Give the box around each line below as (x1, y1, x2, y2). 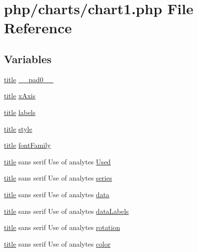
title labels (4, 107, 36, 117)
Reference (4, 18, 72, 38)
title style (4, 123, 32, 134)
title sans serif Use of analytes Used (4, 156, 111, 166)
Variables (4, 51, 52, 66)
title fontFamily (4, 140, 51, 150)
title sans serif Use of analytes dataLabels (4, 206, 129, 216)
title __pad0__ (4, 74, 54, 84)
